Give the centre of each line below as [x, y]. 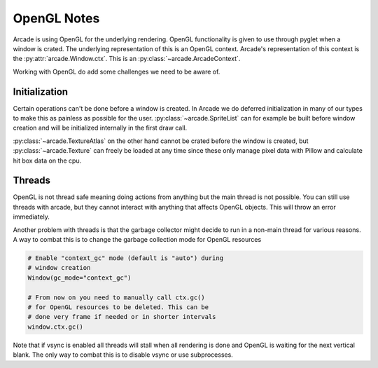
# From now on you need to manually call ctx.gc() [117, 297]
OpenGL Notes [56, 18]
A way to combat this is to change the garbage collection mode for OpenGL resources [137, 240]
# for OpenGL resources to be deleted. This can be [118, 307]
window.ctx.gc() [56, 327]
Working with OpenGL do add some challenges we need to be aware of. [117, 71]
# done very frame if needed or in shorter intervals [122, 317]
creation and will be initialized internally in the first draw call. [100, 128]
